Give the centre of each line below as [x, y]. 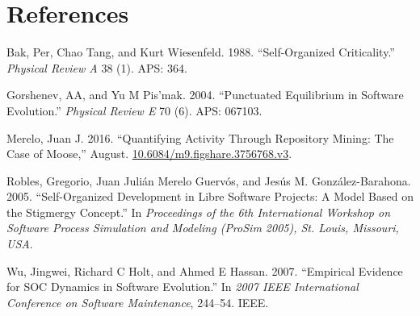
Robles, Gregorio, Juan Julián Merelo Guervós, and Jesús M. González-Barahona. [209, 180]
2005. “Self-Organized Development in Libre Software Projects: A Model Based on [210, 196]
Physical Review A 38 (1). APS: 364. [97, 67]
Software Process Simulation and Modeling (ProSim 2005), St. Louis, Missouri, [203, 228]
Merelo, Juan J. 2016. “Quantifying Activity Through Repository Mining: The [200, 137]
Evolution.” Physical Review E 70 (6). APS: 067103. [134, 110]
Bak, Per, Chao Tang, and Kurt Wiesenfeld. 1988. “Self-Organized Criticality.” [201, 52]
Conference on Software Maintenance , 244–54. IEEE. [138, 302]
